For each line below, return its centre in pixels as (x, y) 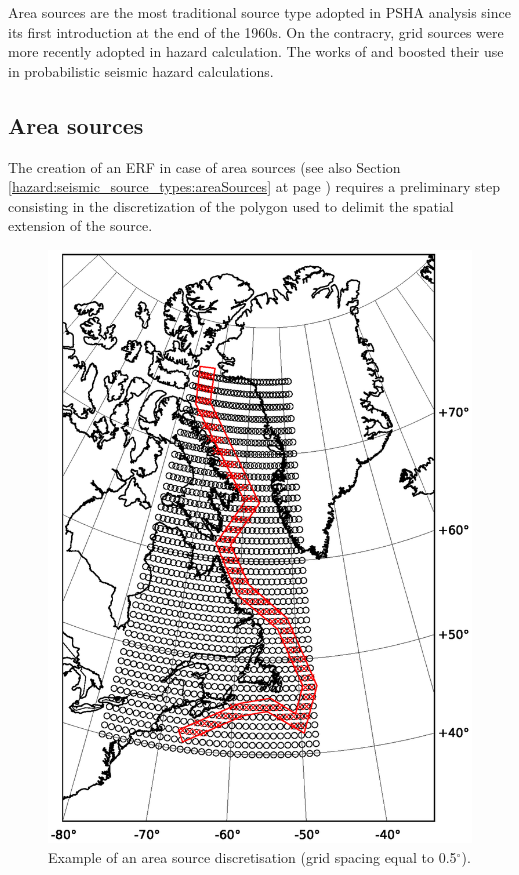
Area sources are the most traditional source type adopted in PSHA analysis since (259, 12)
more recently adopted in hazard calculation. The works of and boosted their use (256, 51)
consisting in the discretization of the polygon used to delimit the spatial (231, 205)
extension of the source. (80, 225)
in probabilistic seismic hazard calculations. (141, 70)
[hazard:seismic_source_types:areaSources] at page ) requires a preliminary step (254, 186)
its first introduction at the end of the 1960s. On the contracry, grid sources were (256, 31)
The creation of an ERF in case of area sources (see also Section (204, 166)
